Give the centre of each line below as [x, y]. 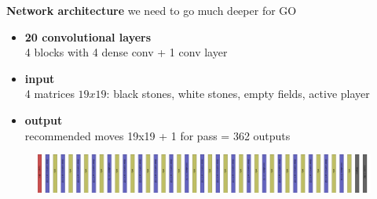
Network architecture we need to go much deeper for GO [152, 10]
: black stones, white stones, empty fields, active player [238, 94]
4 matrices [49, 94]
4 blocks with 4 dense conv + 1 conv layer [126, 52]
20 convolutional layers [88, 36]
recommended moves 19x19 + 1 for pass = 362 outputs [157, 135]
